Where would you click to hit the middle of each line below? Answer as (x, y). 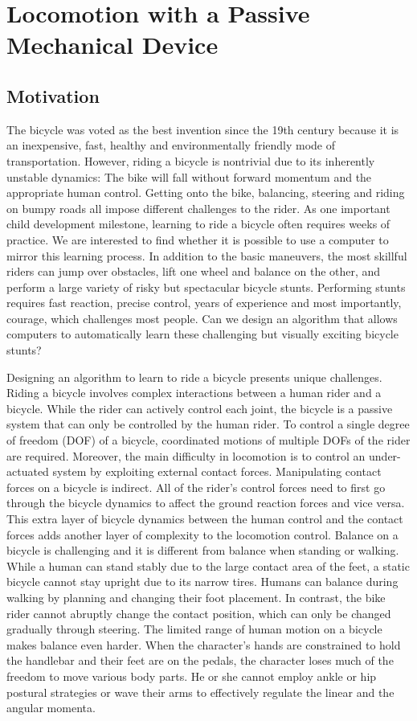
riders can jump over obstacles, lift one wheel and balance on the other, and (194, 271)
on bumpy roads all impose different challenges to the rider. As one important (198, 208)
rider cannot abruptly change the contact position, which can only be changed (199, 613)
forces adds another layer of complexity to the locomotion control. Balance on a (202, 534)
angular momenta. (51, 708)
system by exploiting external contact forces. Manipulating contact (217, 471)
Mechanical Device (112, 45)
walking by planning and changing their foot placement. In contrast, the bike (196, 597)
